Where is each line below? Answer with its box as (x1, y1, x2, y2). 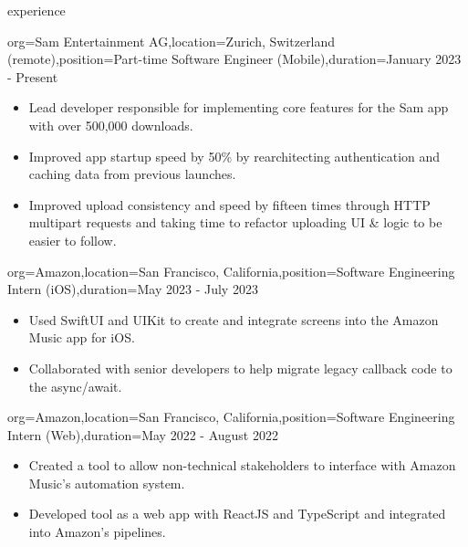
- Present (7, 67, 58, 86)
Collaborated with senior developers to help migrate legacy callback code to (28, 358, 452, 377)
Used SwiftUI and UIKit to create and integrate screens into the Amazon (28, 310, 439, 329)
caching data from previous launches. (28, 164, 236, 184)
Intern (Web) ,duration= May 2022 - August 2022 (7, 425, 278, 444)
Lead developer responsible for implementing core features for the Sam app (28, 98, 449, 117)
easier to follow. (28, 230, 117, 249)
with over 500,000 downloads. (28, 115, 193, 134)
